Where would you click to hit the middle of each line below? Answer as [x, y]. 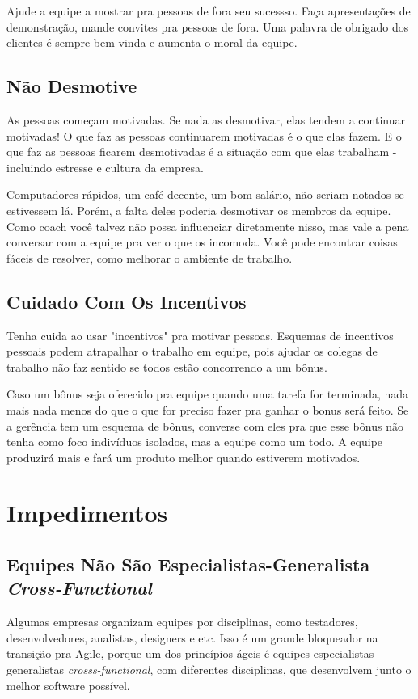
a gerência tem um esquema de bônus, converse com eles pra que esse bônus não [205, 425]
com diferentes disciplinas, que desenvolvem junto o [284, 670]
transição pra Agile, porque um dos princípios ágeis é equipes [158, 653]
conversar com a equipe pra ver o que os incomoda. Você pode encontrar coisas [202, 242]
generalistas [35, 670]
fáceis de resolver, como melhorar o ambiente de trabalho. [150, 257]
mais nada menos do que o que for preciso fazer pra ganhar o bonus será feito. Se [208, 409]
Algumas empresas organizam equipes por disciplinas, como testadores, [182, 622]
